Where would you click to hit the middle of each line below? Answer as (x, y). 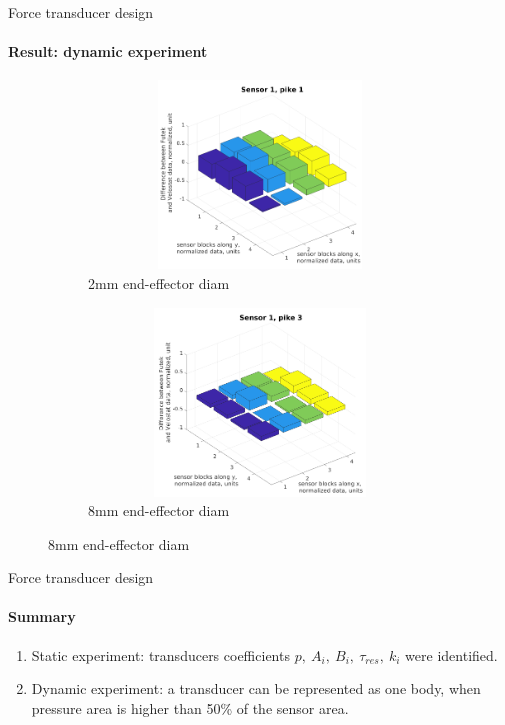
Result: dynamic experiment (108, 51)
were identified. (451, 654)
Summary (42, 616)
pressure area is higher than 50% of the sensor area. (190, 707)
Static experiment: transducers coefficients (160, 654)
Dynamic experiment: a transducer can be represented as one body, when (256, 688)
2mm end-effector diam (159, 282)
